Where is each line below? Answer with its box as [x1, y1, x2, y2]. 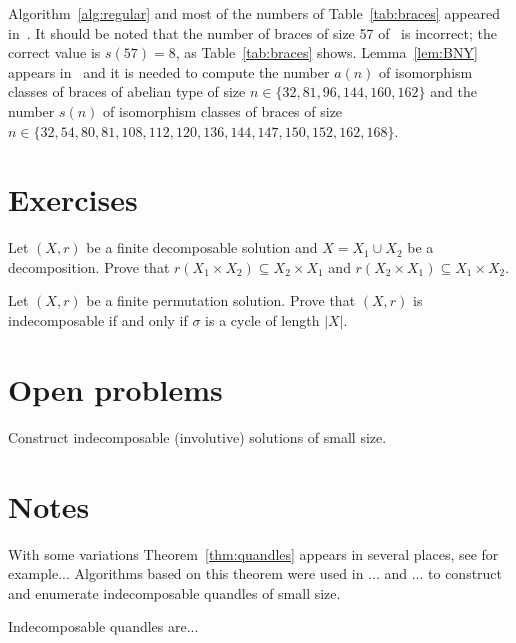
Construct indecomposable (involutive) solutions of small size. [8, 426, 387, 447]
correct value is [8, 42, 101, 63]
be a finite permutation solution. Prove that [86, 290, 356, 311]
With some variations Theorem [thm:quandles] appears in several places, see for [8, 543, 499, 564]
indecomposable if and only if [8, 310, 188, 331]
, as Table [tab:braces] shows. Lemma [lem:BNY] [175, 42, 478, 63]
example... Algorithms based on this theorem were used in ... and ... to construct [8, 563, 503, 584]
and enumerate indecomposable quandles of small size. [8, 582, 341, 603]
